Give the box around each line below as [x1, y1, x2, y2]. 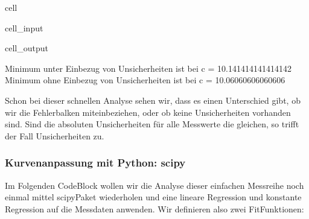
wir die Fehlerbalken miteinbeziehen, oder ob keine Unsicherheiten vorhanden [5, 106, 291, 118]
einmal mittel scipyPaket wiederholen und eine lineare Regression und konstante [5, 191, 302, 203]
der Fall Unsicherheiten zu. [5, 129, 104, 142]
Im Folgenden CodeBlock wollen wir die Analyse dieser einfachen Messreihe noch [5, 179, 304, 191]
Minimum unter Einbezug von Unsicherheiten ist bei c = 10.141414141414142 [5, 62, 291, 74]
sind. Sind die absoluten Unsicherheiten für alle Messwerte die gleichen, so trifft [5, 118, 299, 130]
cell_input [5, 21, 43, 34]
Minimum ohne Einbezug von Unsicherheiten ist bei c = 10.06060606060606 [5, 74, 285, 86]
